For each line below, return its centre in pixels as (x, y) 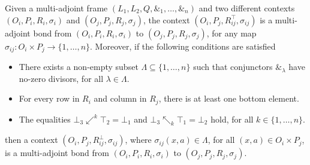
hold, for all (232, 119)
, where (138, 140)
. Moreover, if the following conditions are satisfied (183, 46)
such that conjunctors (233, 67)
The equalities (45, 119)
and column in (120, 98)
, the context (166, 19)
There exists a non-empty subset (79, 67)
